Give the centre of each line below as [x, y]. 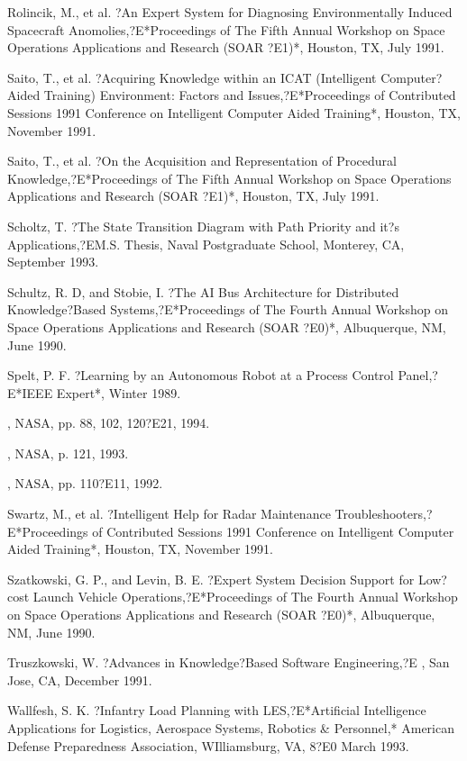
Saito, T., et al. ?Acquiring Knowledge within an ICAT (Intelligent [192, 77]
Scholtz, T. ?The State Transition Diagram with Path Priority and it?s [203, 226]
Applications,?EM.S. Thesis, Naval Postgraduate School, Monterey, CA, [206, 244]
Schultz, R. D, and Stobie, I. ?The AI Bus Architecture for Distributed [203, 291]
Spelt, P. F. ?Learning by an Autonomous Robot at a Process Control [201, 375]
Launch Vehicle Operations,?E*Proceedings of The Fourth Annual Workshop [245, 597]
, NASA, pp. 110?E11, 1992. [85, 483]
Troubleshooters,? [384, 514]
